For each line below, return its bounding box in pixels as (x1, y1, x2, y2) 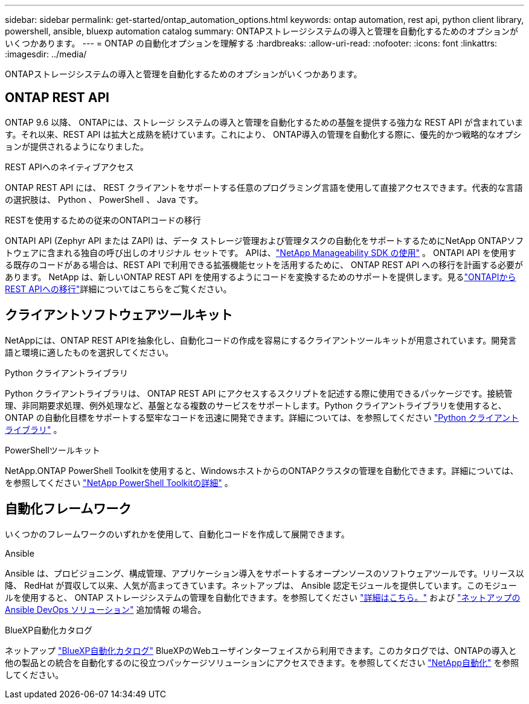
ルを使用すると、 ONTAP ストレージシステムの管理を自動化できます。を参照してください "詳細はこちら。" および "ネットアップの (5, 592, 521, 603)
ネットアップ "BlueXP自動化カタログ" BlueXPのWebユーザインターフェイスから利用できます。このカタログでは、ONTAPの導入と (5, 645, 517, 656)
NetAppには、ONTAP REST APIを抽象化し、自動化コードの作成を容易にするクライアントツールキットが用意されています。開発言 (5, 334, 517, 345)
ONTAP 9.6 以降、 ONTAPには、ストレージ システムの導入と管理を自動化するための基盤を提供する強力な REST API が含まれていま (5, 117, 524, 127)
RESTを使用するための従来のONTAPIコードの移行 (5, 214, 201, 225)
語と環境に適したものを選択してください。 (5, 347, 174, 357)
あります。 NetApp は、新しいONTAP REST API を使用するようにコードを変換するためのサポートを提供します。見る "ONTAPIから (5, 271, 516, 282)
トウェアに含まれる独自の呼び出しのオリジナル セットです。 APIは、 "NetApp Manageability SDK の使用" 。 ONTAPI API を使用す (5, 247, 516, 258)
